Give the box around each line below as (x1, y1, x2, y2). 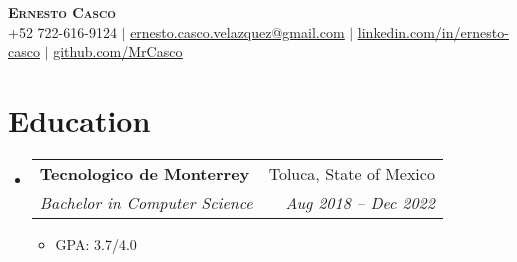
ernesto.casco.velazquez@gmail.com (130, 21, 345, 42)
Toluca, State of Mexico (268, 161, 435, 185)
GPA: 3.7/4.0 (55, 233, 137, 254)
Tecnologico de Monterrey (39, 161, 250, 185)
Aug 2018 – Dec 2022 (285, 190, 435, 214)
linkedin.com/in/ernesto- (357, 21, 509, 42)
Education (8, 99, 151, 140)
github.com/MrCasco (53, 41, 183, 62)
